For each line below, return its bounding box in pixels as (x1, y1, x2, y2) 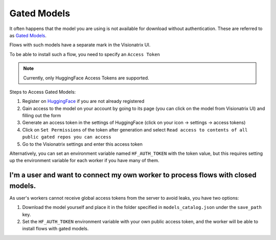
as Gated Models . (9, 32, 47, 38)
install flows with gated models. (22, 226, 89, 232)
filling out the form (22, 113, 61, 119)
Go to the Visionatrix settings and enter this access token (22, 141, 143, 147)
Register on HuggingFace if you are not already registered (22, 98, 145, 104)
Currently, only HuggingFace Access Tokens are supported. (23, 74, 149, 81)
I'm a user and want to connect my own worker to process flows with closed (9, 171, 257, 179)
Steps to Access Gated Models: (9, 89, 76, 95)
